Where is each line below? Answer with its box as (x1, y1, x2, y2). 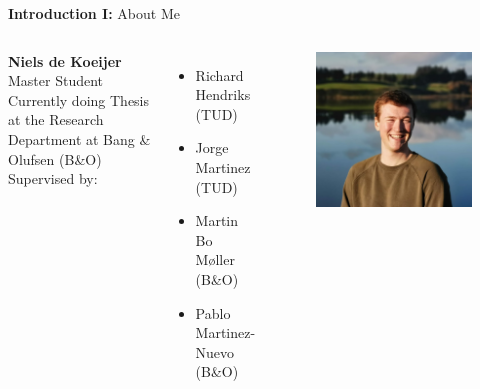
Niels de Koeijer (8, 50, 122, 71)
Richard (195, 64, 244, 85)
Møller (195, 249, 235, 270)
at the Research (8, 109, 104, 130)
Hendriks (195, 84, 251, 105)
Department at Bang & (8, 128, 151, 149)
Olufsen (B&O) (8, 148, 102, 169)
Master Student (8, 70, 104, 91)
